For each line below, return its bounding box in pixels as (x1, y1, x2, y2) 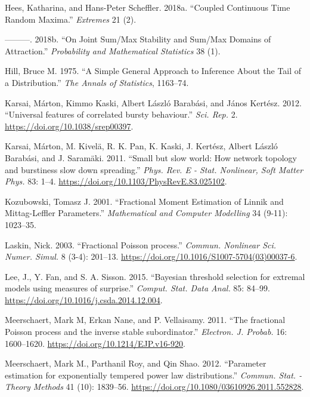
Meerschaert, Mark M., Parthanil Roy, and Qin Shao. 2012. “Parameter (5, 357, 266, 370)
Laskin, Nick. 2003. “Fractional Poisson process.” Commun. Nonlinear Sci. (5, 238, 277, 251)
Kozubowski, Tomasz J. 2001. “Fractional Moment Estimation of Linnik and (5, 195, 284, 207)
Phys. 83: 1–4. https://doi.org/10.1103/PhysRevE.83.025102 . (5, 175, 227, 187)
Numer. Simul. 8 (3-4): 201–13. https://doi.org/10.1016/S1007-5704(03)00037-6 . (5, 250, 297, 263)
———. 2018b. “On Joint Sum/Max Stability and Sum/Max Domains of (5, 33, 271, 45)
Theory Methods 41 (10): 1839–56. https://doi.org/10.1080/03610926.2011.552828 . (5, 380, 304, 393)
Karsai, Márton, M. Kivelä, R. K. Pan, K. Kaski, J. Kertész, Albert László (5, 140, 278, 152)
